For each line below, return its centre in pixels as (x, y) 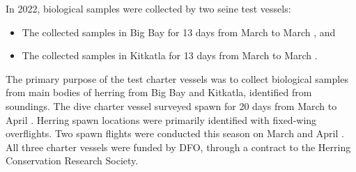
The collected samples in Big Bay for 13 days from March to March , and (179, 32)
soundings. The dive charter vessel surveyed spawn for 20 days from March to (171, 105)
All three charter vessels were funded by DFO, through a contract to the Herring (178, 147)
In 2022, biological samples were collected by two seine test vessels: (148, 8)
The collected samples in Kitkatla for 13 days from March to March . (170, 55)
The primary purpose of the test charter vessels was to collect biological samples (177, 78)
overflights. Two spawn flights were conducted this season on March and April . (175, 133)
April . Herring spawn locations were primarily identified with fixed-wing (161, 119)
